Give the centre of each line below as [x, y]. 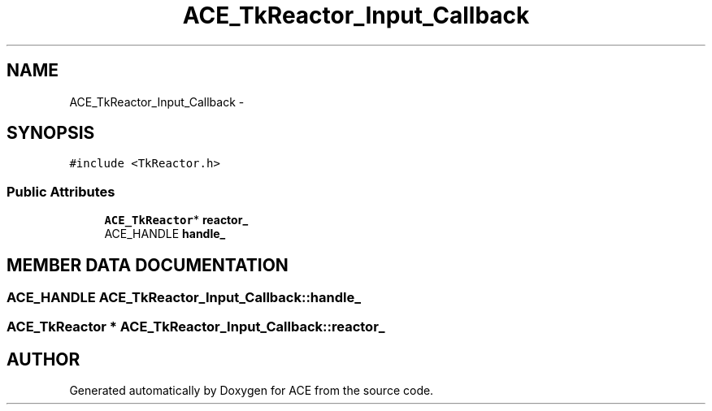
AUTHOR [43, 359]
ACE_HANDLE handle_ [165, 234]
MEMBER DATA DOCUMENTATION [148, 265]
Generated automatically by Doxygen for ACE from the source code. [252, 391]
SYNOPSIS [51, 133]
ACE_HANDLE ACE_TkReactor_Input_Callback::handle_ [184, 298]
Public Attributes [61, 191]
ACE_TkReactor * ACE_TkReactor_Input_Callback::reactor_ [196, 327]
